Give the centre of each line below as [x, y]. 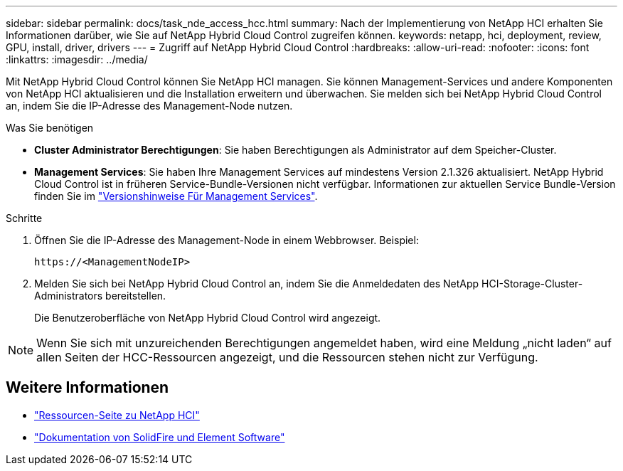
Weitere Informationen [87, 388]
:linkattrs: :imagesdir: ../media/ [77, 59]
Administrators [69, 296]
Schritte [24, 218]
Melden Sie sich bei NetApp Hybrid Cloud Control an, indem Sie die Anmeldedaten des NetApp [257, 284]
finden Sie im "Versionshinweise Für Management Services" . [176, 196]
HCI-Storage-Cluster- [532, 284]
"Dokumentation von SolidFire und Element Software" [160, 437]
